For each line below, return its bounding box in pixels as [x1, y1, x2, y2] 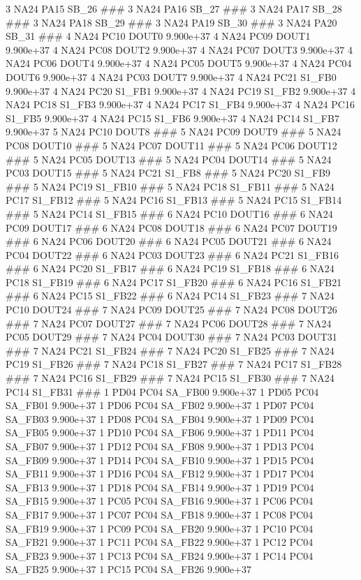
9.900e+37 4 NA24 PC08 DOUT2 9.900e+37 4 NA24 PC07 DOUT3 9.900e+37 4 [6, 42, 353, 57]
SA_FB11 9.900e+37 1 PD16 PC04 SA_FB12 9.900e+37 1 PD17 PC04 [6, 466, 314, 481]
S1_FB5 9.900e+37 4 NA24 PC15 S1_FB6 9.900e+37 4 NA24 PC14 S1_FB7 [6, 110, 339, 125]
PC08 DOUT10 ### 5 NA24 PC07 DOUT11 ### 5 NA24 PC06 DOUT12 [6, 137, 337, 152]
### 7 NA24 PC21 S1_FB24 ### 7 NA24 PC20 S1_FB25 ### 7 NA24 [6, 343, 334, 357]
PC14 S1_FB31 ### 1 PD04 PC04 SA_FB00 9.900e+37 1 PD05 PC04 [6, 384, 319, 399]
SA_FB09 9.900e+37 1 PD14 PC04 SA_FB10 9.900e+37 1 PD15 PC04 [6, 452, 314, 467]
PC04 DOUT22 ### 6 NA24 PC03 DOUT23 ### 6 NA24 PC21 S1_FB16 [6, 247, 339, 262]
